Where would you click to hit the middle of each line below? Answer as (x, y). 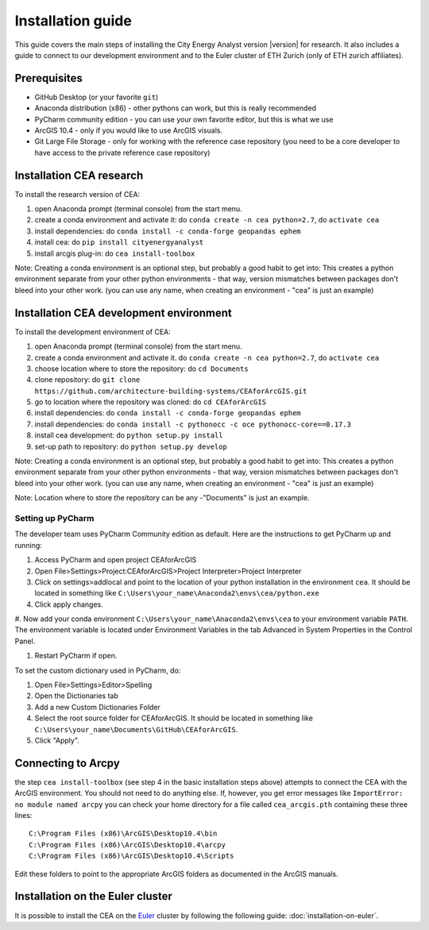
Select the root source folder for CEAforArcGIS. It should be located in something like (174, 718)
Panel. (25, 641)
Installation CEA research (79, 175)
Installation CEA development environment (123, 313)
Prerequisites (48, 78)
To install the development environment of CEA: (93, 332)
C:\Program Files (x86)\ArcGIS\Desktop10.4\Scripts (131, 856)
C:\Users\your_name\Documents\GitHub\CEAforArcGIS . (136, 729)
